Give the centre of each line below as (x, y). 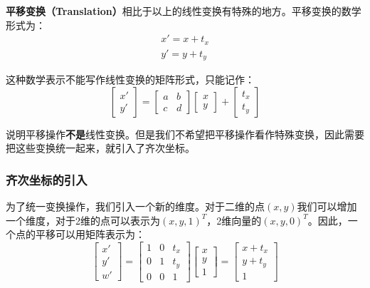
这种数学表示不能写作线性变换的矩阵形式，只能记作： (130, 79)
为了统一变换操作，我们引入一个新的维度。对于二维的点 (135, 206)
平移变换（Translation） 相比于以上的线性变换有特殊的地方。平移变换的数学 (184, 11)
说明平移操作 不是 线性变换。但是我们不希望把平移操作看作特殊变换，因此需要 (185, 134)
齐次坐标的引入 (47, 179)
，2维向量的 (234, 220)
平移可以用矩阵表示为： (90, 234)
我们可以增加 (327, 206)
